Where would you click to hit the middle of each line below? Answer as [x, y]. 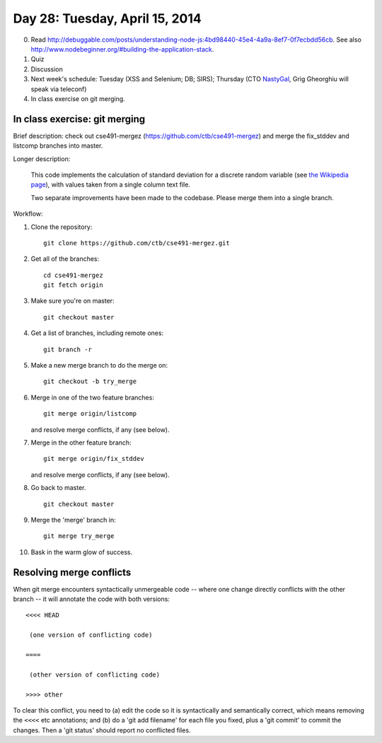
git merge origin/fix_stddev [94, 459]
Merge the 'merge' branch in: [73, 520]
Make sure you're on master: [73, 301]
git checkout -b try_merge [90, 381]
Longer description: [42, 158]
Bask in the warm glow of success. [82, 552]
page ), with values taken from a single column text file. [111, 185]
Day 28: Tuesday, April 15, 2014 [107, 18]
